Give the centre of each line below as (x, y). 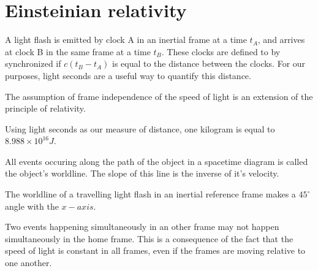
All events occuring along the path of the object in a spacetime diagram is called (157, 161)
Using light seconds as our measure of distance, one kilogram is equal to (140, 128)
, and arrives (281, 40)
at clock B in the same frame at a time (78, 51)
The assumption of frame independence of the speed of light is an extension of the (159, 96)
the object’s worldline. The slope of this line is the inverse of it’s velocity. (142, 173)
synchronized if (33, 63)
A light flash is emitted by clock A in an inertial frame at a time (126, 40)
